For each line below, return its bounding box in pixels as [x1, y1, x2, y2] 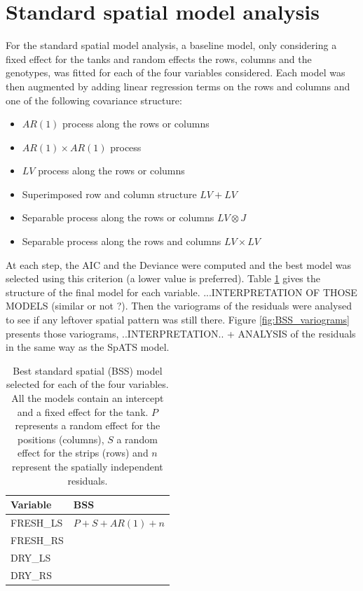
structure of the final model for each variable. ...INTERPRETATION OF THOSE [6, 284, 357, 299]
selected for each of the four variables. [6, 377, 169, 391]
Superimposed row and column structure [22, 186, 197, 201]
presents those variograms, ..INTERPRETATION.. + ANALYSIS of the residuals [6, 326, 356, 340]
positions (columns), [18, 431, 104, 446]
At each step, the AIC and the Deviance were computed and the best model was [6, 257, 352, 272]
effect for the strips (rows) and [18, 445, 149, 460]
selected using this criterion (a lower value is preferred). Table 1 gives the [6, 271, 320, 286]
